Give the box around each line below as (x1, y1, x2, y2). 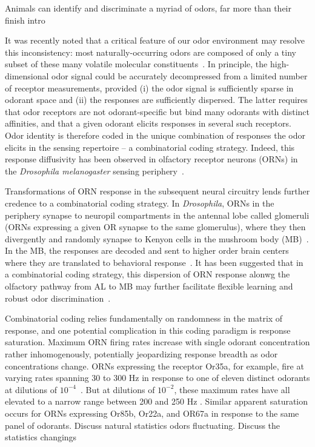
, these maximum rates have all (174, 383, 290, 396)
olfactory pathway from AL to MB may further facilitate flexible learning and (5, 280, 293, 293)
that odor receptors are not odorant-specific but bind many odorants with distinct (5, 105, 310, 118)
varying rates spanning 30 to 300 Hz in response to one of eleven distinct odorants (5, 371, 310, 384)
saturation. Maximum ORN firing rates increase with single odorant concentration (5, 336, 310, 348)
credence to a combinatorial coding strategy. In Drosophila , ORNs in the (5, 196, 274, 209)
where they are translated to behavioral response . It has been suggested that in (5, 256, 303, 268)
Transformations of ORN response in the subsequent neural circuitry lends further (5, 185, 310, 197)
